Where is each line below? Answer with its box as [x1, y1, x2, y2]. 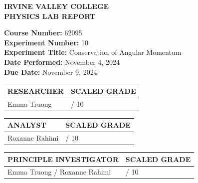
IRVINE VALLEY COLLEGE [4, 1, 109, 11]
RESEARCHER [7, 85, 64, 96]
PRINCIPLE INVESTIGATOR [7, 154, 119, 164]
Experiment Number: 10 [4, 37, 88, 47]
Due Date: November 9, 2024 [4, 66, 97, 77]
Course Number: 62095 [4, 27, 82, 38]
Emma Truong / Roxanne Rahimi [7, 167, 111, 177]
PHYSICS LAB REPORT [4, 10, 96, 21]
